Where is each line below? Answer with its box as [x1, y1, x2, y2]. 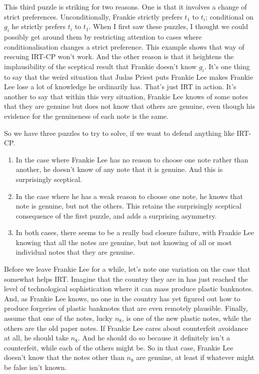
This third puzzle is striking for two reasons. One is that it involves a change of [4, 2, 247, 12]
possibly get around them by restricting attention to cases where [4, 31, 202, 42]
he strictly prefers [11, 21, 66, 32]
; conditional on [205, 11, 253, 22]
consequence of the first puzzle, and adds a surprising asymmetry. [15, 210, 217, 221]
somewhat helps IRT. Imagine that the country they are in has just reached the [4, 273, 248, 284]
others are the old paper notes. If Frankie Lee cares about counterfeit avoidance [4, 322, 248, 333]
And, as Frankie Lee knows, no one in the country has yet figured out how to [4, 293, 240, 303]
